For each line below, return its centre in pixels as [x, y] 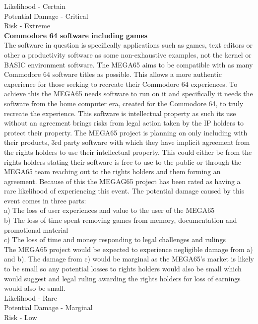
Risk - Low [21, 317]
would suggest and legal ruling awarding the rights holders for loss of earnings [122, 278]
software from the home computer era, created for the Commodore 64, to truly [124, 103]
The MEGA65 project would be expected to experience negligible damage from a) [129, 249]
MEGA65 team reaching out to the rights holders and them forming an [112, 171]
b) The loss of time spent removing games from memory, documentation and [121, 220]
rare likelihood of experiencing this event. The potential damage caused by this [124, 191]
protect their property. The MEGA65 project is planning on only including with [126, 132]
